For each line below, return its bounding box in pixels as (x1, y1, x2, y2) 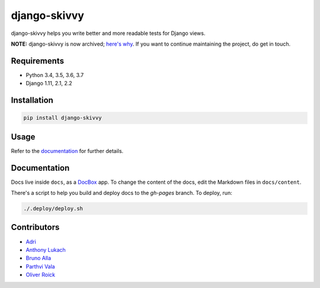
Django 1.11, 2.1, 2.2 (25, 80, 72, 87)
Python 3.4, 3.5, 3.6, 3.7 (25, 71, 84, 78)
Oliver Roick (25, 271, 56, 279)
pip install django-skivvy (23, 114, 102, 121)
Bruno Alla (25, 255, 52, 262)
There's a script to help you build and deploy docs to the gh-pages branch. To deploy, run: (11, 190, 232, 197)
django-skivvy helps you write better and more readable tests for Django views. (11, 30, 206, 37)
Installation (11, 95, 53, 105)
